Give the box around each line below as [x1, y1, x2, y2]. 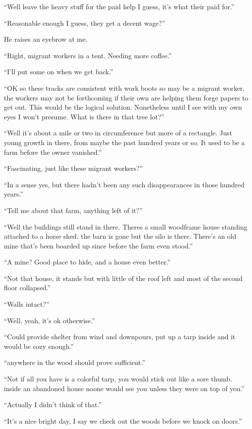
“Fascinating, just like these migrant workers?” [4, 163, 143, 173]
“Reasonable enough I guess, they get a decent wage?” [4, 17, 166, 28]
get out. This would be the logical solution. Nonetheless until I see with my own [4, 102, 242, 112]
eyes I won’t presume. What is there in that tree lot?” [4, 111, 165, 121]
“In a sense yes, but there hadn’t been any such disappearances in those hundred [4, 179, 245, 189]
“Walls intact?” [4, 299, 50, 309]
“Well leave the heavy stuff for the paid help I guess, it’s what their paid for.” [4, 1, 235, 11]
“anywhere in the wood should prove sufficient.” [4, 357, 146, 367]
